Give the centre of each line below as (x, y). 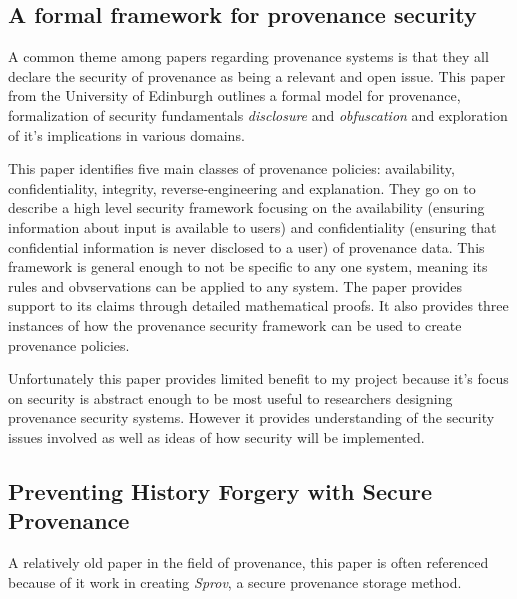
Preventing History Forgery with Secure (220, 490)
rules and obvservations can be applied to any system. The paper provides (235, 285)
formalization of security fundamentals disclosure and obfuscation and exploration (258, 114)
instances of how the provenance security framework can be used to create (235, 324)
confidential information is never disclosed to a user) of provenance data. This (246, 246)
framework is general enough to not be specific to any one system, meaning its (248, 266)
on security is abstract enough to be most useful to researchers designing (230, 397)
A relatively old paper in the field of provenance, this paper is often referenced (248, 562)
